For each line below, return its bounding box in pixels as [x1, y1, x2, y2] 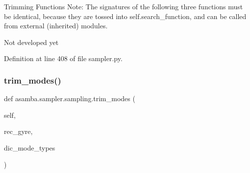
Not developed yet [4, 37, 59, 47]
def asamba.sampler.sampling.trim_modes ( [4, 93, 135, 104]
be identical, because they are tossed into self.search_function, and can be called [4, 11, 247, 21]
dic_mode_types [4, 142, 55, 152]
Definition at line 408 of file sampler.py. [4, 53, 123, 64]
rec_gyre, [4, 126, 33, 136]
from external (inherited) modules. [4, 21, 108, 31]
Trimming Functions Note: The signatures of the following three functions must [4, 1, 243, 11]
